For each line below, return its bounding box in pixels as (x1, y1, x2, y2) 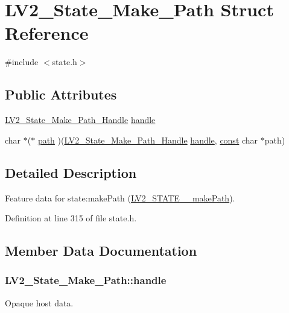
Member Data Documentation (5, 241, 197, 260)
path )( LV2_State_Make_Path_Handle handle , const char (37, 133, 258, 146)
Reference (5, 21, 89, 45)
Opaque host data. (5, 296, 74, 309)
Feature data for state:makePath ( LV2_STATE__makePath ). (5, 191, 235, 204)
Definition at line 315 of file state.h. (5, 212, 137, 224)
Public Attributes (5, 85, 117, 104)
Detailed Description (5, 163, 137, 182)
